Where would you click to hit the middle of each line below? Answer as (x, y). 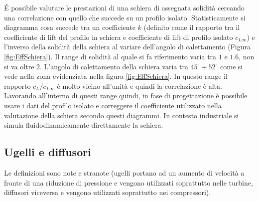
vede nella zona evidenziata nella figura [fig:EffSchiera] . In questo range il (116, 76)
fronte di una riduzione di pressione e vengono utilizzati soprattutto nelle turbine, (129, 182)
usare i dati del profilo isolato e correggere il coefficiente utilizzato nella (113, 105)
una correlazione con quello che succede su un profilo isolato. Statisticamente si (125, 17)
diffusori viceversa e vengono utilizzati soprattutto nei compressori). (108, 192)
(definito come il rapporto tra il (192, 27)
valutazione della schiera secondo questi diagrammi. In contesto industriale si (122, 115)
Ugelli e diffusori (48, 152)
